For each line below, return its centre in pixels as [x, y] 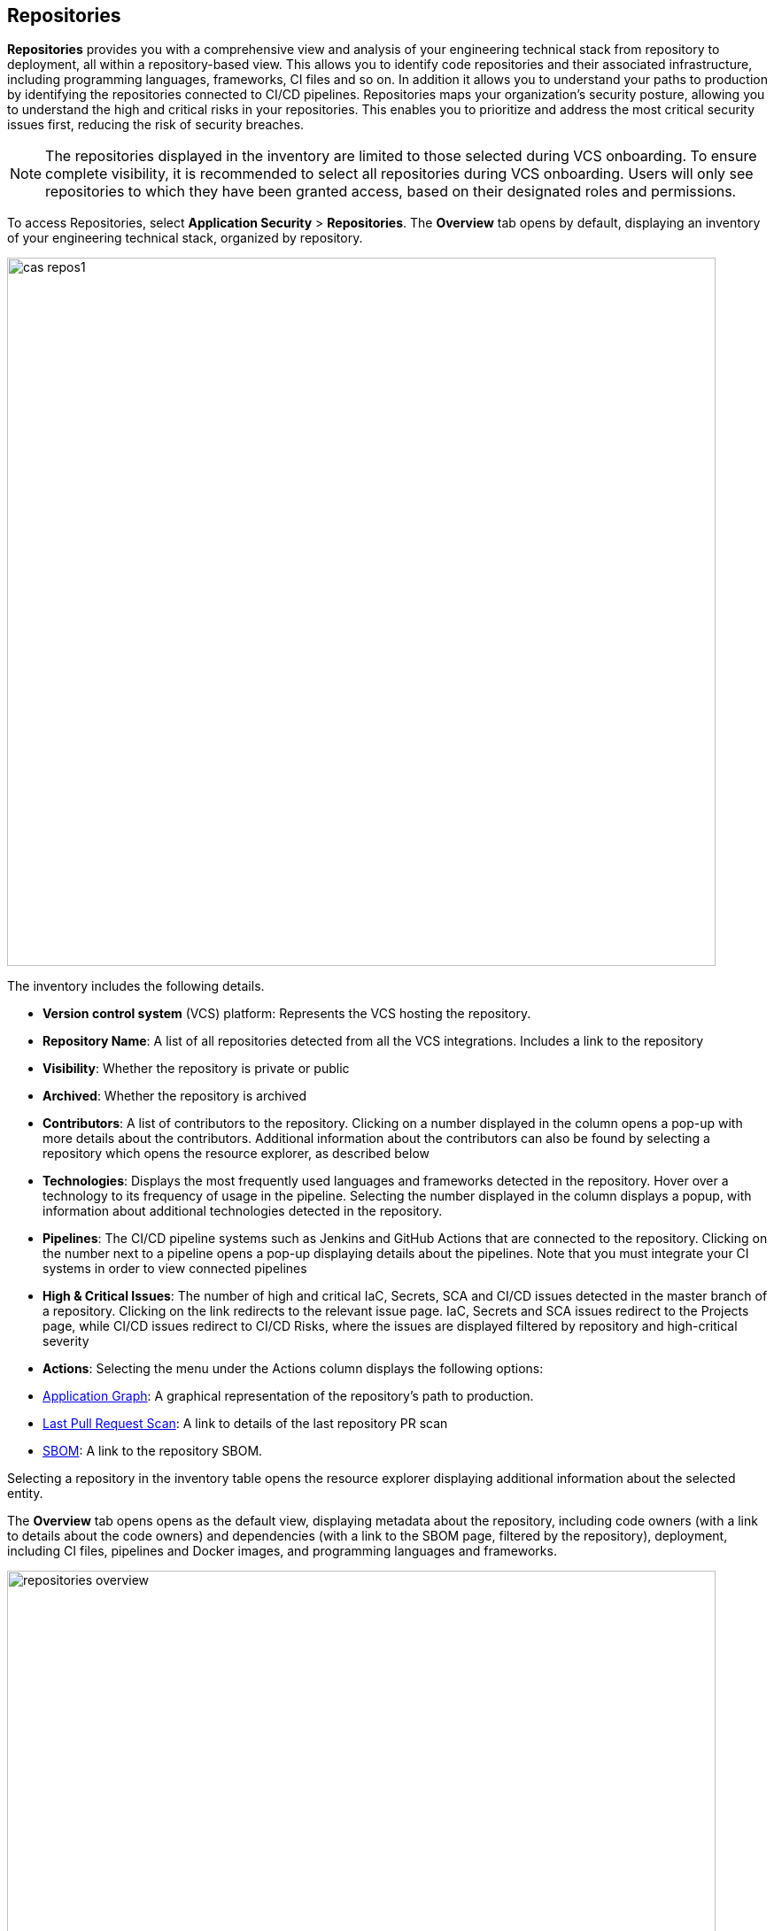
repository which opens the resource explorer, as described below [236, 1154]
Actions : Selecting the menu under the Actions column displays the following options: [293, 1369]
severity [66, 1341]
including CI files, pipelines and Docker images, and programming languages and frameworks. [282, 1551]
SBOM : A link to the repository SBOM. [153, 1451]
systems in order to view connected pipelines [175, 1269]
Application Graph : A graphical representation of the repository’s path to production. [288, 1396]
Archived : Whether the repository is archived [174, 1096]
